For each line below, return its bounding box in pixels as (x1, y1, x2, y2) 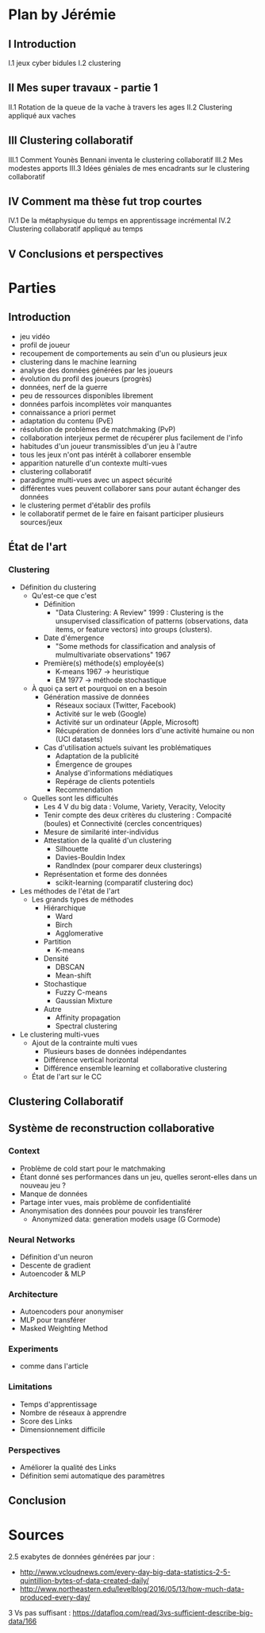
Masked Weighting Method (19, 1324, 109, 1334)
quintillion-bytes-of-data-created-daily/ (19, 1576, 149, 1585)
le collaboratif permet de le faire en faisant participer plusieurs (19, 508, 225, 518)
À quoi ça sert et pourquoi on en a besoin (31, 683, 167, 693)
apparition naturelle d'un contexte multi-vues (19, 458, 168, 468)
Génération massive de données (43, 692, 150, 701)
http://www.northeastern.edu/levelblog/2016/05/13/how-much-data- (19, 1585, 244, 1594)
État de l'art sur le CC (31, 1071, 102, 1081)
